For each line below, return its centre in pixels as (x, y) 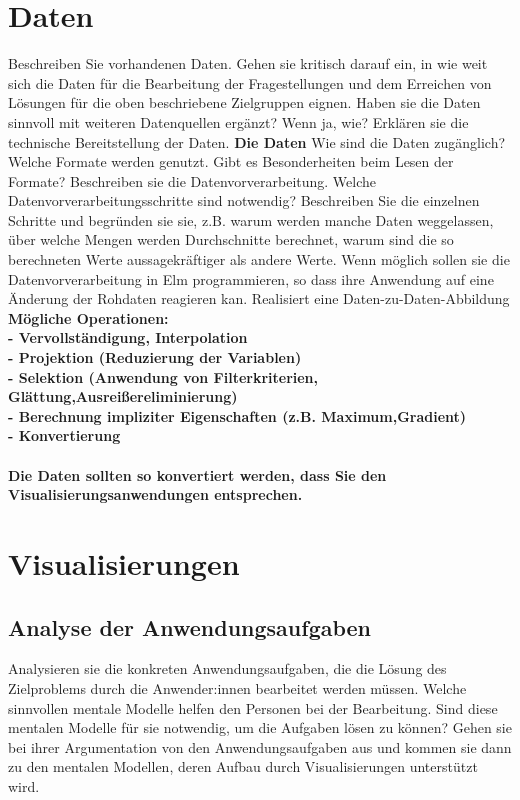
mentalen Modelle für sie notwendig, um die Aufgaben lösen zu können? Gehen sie (260, 727)
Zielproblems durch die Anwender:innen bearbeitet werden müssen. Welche (237, 687)
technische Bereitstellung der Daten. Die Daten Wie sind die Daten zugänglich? (257, 141)
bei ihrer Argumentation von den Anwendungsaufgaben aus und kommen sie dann (260, 746)
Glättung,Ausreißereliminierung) (123, 396)
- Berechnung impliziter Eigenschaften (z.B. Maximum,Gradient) (237, 415)
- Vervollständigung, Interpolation (128, 337)
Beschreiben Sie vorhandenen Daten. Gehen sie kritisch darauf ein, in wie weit (248, 63)
